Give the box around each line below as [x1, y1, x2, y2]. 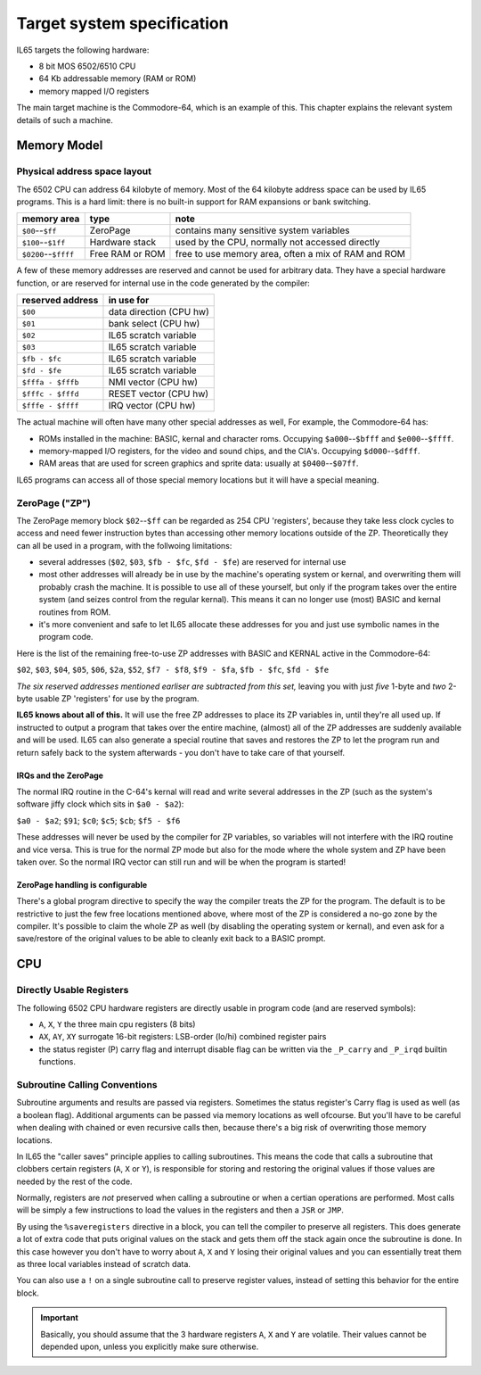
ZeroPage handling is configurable [16, 879, 148, 890]
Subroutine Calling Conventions [16, 1078, 158, 1090]
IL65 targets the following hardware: [16, 45, 150, 55]
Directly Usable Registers [16, 984, 129, 997]
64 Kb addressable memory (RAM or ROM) [38, 73, 197, 84]
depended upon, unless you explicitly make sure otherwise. [40, 1341, 259, 1352]
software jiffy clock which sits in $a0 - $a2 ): [16, 799, 184, 809]
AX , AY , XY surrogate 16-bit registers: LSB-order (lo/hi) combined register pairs [38, 1031, 327, 1042]
